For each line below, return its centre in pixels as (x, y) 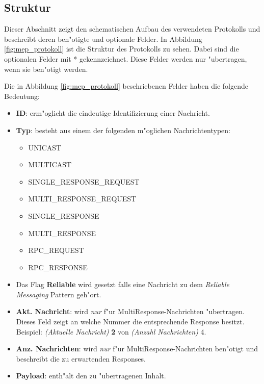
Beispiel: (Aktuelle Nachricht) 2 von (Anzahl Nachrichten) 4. (111, 331)
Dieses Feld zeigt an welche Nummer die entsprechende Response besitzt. (130, 322)
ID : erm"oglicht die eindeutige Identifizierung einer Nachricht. (113, 113)
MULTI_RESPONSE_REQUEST (82, 199)
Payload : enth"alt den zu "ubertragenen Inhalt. (91, 376)
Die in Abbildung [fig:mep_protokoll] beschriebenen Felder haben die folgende (126, 86)
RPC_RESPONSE (58, 267)
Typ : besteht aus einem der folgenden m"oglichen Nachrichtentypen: (123, 130)
